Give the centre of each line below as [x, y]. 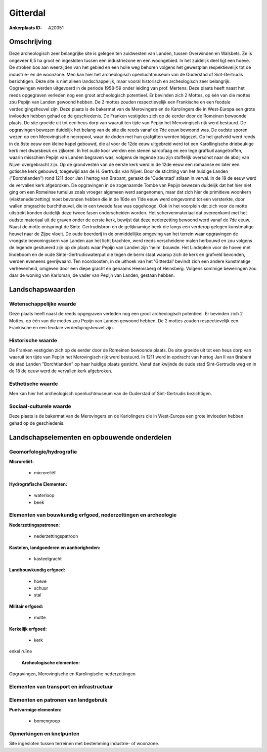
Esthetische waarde [34, 384]
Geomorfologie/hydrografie [43, 451]
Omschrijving [30, 42]
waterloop [44, 496]
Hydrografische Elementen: [38, 484]
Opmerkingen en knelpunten [44, 734]
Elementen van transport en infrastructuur [61, 687]
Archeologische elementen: [51, 662]
